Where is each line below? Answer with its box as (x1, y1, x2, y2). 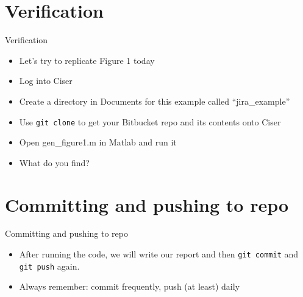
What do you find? (19, 156, 90, 169)
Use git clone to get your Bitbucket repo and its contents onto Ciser (19, 115, 281, 128)
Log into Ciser (19, 74, 73, 87)
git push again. (19, 259, 80, 272)
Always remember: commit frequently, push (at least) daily (19, 280, 240, 293)
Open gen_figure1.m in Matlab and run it (19, 136, 177, 148)
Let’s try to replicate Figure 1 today (19, 54, 155, 66)
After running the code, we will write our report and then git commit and (19, 248, 299, 260)
